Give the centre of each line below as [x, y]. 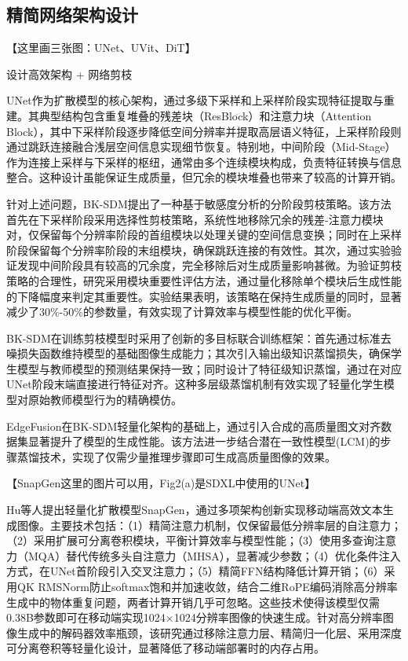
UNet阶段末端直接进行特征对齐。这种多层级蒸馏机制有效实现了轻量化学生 [195, 384]
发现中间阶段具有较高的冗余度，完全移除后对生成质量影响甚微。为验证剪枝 [209, 265]
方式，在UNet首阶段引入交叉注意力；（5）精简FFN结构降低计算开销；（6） [195, 571]
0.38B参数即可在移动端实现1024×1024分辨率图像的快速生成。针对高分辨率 [195, 617]
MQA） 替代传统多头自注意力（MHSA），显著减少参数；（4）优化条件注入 [214, 555]
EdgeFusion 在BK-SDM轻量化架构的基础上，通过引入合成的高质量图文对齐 [194, 426]
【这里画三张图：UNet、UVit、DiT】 [101, 48]
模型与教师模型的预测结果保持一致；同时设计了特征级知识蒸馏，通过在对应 [209, 368]
